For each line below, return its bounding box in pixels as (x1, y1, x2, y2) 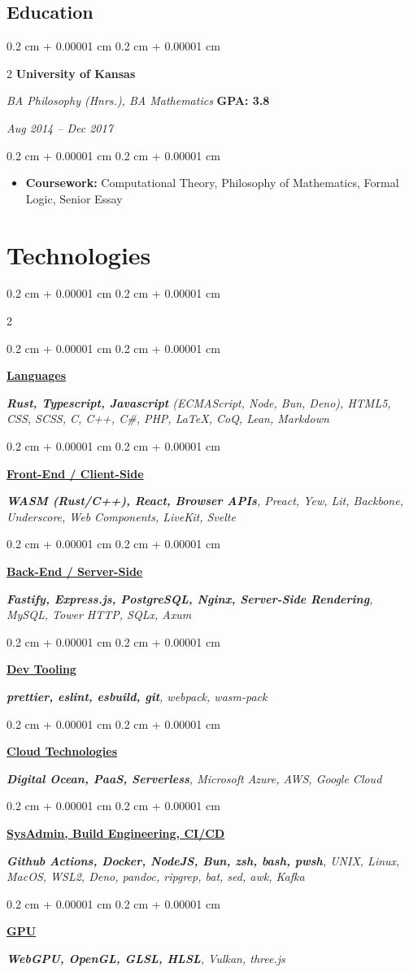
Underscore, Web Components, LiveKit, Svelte (7, 508, 236, 525)
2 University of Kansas (7, 64, 136, 81)
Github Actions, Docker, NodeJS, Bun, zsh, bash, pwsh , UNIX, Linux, (7, 852, 400, 869)
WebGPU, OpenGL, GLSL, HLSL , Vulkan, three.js (7, 949, 285, 966)
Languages (7, 367, 67, 384)
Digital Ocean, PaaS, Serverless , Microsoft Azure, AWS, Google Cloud (7, 769, 382, 787)
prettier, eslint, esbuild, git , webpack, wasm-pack (7, 687, 268, 704)
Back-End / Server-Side (7, 563, 143, 580)
